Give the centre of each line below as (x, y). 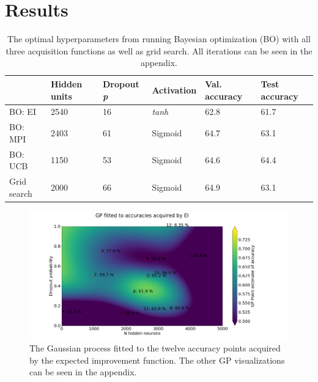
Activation (174, 90)
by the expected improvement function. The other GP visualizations (157, 360)
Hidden (66, 83)
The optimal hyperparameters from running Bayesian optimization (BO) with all (159, 39)
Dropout (121, 83)
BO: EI (23, 112)
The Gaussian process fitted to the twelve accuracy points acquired (155, 348)
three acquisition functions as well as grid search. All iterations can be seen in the (159, 50)
